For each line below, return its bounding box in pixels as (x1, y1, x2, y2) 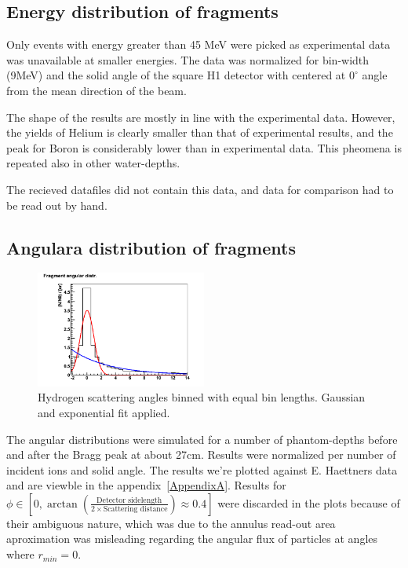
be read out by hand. (6, 196, 107, 213)
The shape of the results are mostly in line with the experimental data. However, (6, 108, 395, 125)
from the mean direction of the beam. (6, 82, 187, 98)
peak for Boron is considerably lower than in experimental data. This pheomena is (6, 139, 402, 156)
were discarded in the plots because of (217, 494, 400, 511)
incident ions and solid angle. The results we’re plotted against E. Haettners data (6, 461, 398, 478)
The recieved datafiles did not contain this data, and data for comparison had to (6, 181, 394, 197)
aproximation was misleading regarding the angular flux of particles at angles (6, 530, 378, 547)
